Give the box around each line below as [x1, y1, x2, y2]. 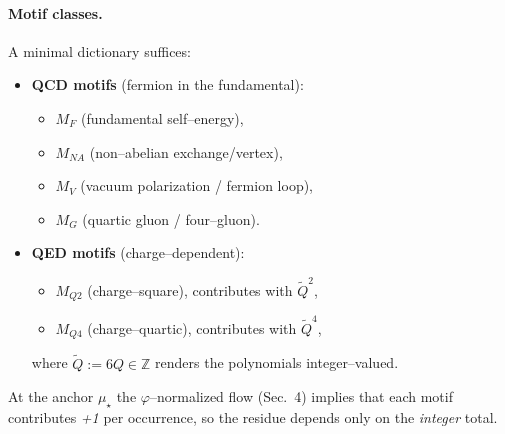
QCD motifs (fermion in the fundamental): [31, 74, 304, 95]
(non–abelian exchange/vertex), [89, 141, 283, 162]
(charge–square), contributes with [87, 279, 293, 300]
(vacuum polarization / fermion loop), [80, 175, 314, 196]
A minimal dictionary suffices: [8, 40, 191, 61]
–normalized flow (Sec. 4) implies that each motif [149, 386, 453, 407]
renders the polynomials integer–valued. [155, 352, 399, 373]
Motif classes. [8, 2, 103, 23]
